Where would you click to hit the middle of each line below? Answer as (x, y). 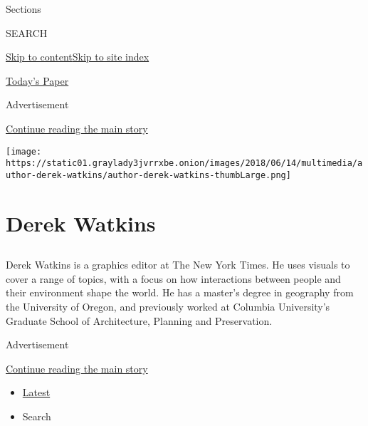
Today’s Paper (37, 80)
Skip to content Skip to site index (78, 57)
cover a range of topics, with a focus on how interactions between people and (173, 278)
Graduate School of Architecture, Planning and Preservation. (139, 320)
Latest (36, 392)
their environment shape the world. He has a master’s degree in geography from (180, 292)
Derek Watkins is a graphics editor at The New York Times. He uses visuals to (178, 265)
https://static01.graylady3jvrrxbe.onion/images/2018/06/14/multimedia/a (184, 163)
